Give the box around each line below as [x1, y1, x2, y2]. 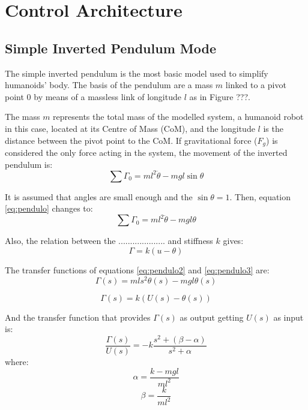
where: [5, 355, 29, 367]
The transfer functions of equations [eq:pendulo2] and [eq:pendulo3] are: [5, 263, 270, 276]
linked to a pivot [225, 79, 286, 91]
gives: [223, 234, 244, 247]
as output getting [180, 310, 244, 323]
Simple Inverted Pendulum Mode [5, 38, 216, 57]
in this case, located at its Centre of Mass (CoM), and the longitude [5, 122, 255, 134]
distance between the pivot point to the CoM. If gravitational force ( [5, 134, 258, 146]
